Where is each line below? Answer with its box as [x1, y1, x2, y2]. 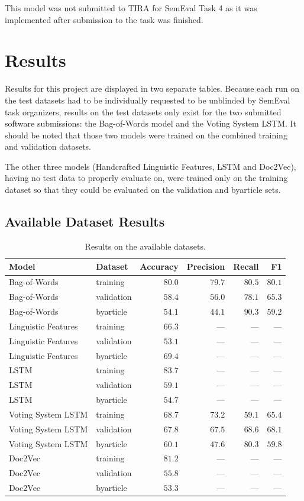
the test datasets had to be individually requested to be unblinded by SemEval [5, 93, 290, 106]
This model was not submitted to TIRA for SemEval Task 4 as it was [5, 2, 257, 14]
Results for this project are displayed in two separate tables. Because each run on [5, 82, 300, 95]
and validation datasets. [5, 140, 92, 153]
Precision [186, 260, 225, 273]
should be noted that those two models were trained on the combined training [5, 128, 287, 141]
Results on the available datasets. [85, 240, 206, 252]
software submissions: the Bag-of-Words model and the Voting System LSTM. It [5, 117, 296, 130]
